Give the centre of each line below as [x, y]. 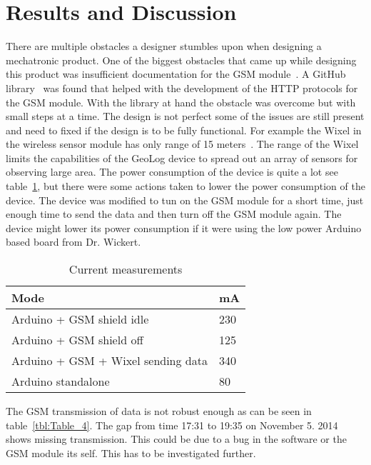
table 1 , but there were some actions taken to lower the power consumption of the [185, 186]
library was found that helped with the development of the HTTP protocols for [182, 87]
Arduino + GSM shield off [77, 340]
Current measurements [126, 269]
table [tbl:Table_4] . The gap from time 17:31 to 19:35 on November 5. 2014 [172, 425]
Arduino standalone [61, 381]
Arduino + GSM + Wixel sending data [110, 361]
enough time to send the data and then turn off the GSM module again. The [174, 214]
